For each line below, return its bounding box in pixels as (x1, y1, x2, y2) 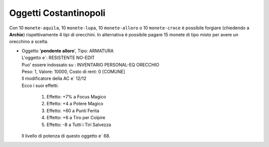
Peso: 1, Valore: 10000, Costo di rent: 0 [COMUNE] (21, 69, 126, 74)
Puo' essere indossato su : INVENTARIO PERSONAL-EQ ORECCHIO (21, 62, 159, 68)
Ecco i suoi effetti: (21, 82, 59, 88)
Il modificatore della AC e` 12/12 (21, 75, 87, 81)
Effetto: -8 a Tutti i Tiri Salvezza (46, 122, 112, 128)
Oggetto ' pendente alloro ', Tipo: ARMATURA (21, 48, 114, 54)
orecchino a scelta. (9, 39, 49, 45)
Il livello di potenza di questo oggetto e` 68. (21, 133, 111, 139)
